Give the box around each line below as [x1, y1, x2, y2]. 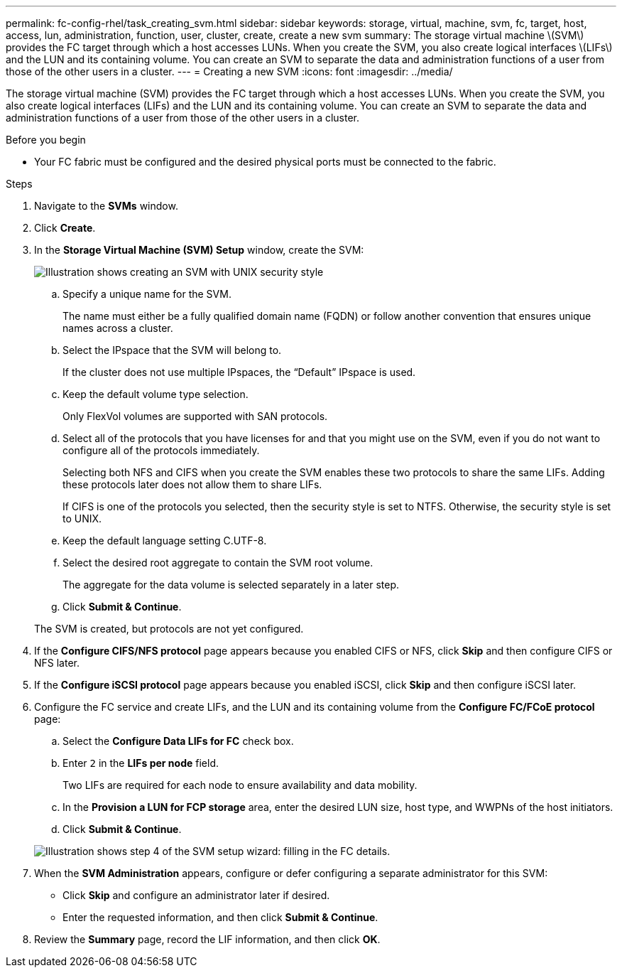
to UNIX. [62, 512, 102, 525]
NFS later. [34, 657, 80, 669]
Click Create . [34, 222, 96, 234]
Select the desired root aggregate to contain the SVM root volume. [62, 557, 373, 569]
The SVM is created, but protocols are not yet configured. [34, 623, 304, 635]
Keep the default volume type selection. [62, 388, 249, 400]
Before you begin [6, 134, 86, 146]
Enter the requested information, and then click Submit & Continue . [62, 911, 378, 923]
